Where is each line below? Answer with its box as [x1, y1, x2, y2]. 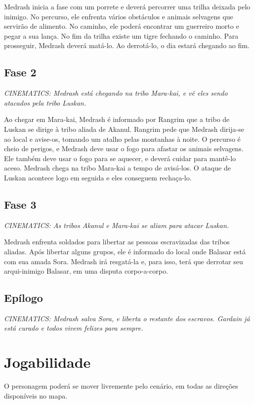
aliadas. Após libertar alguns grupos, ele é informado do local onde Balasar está [4, 246, 246, 256]
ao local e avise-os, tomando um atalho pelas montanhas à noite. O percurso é [4, 133, 241, 144]
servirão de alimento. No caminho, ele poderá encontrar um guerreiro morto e [4, 21, 239, 31]
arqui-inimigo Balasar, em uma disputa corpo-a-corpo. [4, 266, 168, 276]
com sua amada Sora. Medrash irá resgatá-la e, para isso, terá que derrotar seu [4, 256, 243, 266]
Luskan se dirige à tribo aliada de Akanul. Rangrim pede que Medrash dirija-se [4, 123, 244, 134]
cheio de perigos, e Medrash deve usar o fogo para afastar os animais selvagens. [4, 143, 244, 154]
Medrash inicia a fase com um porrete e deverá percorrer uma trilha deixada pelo [4, 1, 251, 11]
